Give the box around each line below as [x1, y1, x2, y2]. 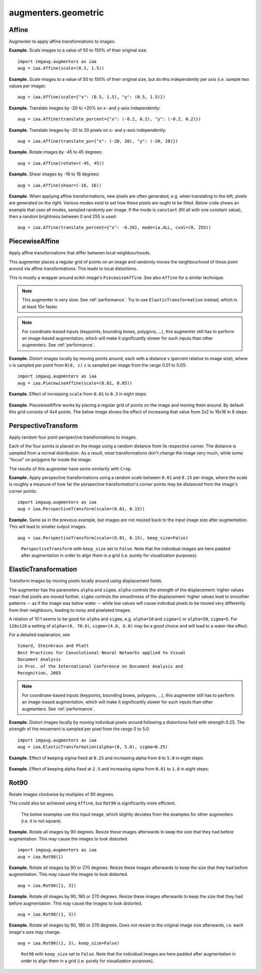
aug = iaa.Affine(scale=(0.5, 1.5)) [17, 65, 104, 71]
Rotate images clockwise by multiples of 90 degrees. [9, 791, 115, 797]
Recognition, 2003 [17, 670, 61, 676]
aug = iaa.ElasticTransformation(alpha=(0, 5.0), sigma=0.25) [17, 744, 168, 750]
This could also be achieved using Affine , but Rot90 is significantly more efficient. [9, 800, 176, 806]
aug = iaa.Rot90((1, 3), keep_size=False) [17, 941, 120, 946]
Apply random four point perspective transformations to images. [9, 434, 137, 440]
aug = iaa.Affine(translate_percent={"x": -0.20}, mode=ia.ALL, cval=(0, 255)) [17, 225, 211, 230]
